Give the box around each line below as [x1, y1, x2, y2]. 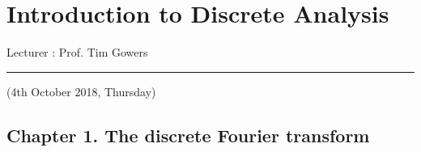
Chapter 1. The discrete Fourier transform [6, 122, 370, 147]
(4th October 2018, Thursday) [6, 82, 156, 99]
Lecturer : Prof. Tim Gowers [6, 44, 148, 61]
